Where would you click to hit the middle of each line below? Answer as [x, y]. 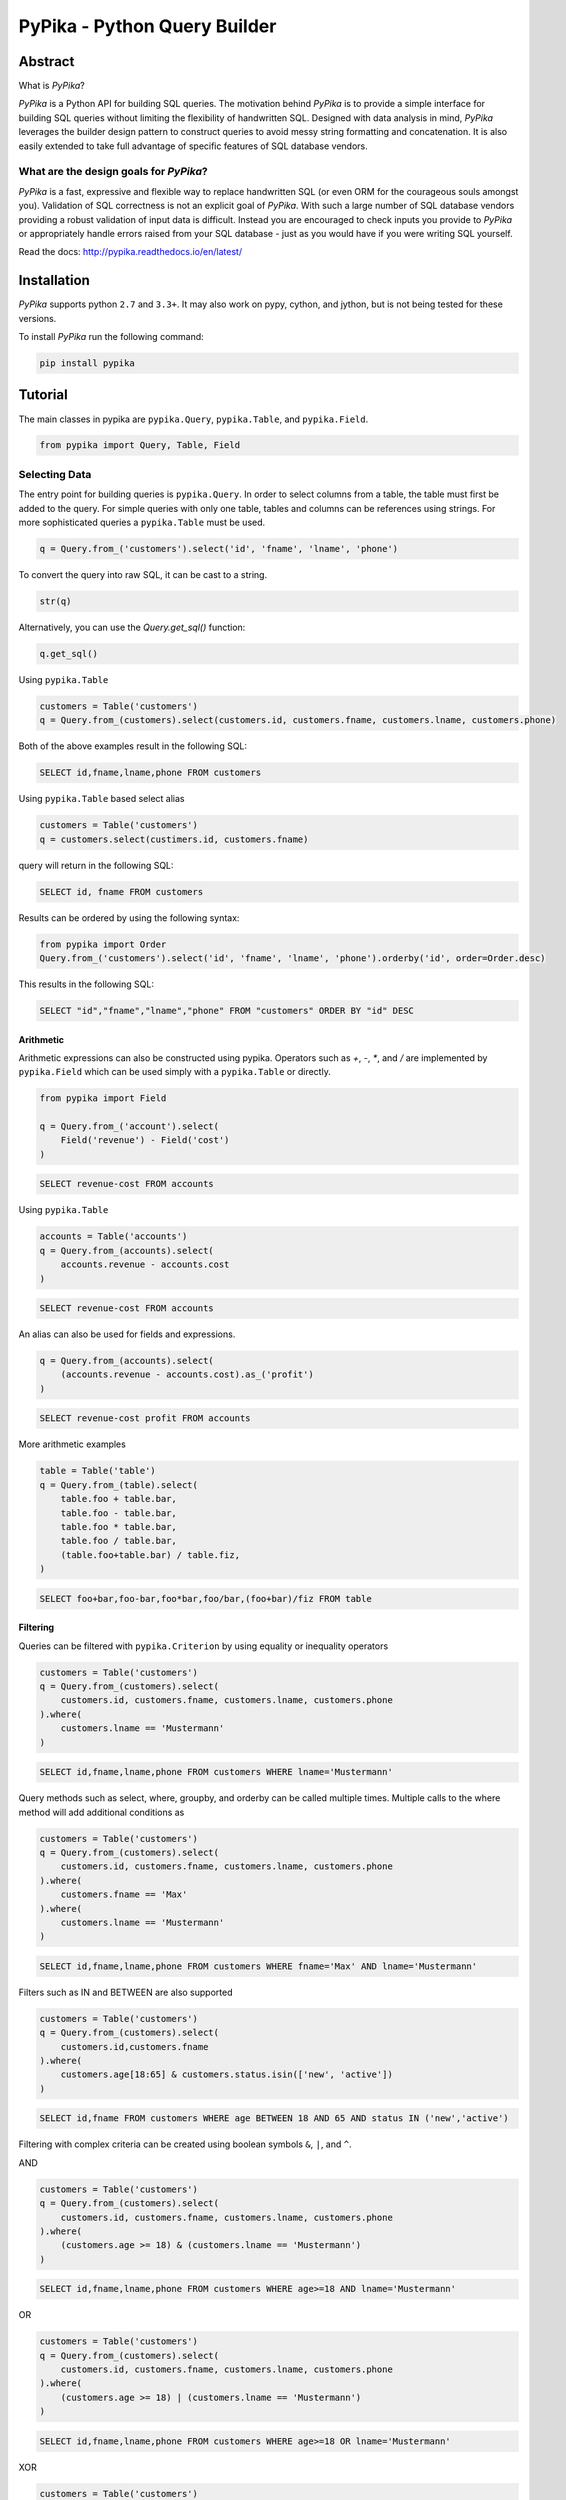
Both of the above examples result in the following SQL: [133, 746]
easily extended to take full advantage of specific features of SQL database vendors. [193, 146]
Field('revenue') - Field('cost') [145, 1140]
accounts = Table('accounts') [113, 1236]
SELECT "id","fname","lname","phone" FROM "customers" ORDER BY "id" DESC [227, 1010]
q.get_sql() [69, 653]
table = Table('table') [98, 1471]
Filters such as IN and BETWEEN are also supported [125, 1992]
